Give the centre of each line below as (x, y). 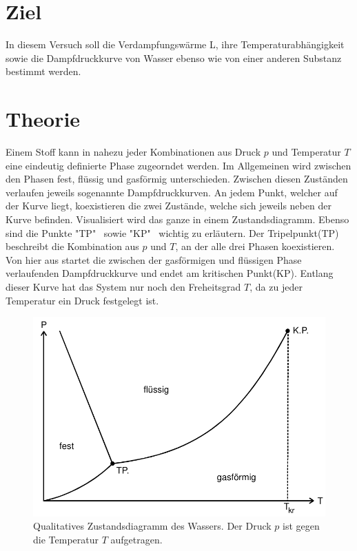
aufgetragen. (136, 539)
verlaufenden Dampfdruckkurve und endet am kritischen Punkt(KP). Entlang (170, 273)
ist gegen (301, 526)
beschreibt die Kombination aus (72, 246)
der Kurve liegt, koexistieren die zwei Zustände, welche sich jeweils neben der (169, 206)
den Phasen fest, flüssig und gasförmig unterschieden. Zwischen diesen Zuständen (177, 179)
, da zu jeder (276, 286)
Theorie (43, 119)
